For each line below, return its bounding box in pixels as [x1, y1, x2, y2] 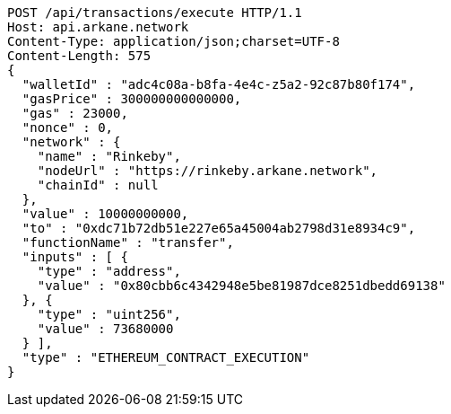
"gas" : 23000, [22, 106, 128, 120]
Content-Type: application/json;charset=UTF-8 [7, 34, 340, 48]
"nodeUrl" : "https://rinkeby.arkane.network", [37, 163, 378, 178]
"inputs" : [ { [22, 250, 128, 264]
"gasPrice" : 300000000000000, [22, 92, 242, 106]
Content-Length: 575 [7, 48, 152, 63]
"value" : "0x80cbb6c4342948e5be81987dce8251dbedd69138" [37, 278, 446, 293]
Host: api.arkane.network [7, 20, 189, 34]
